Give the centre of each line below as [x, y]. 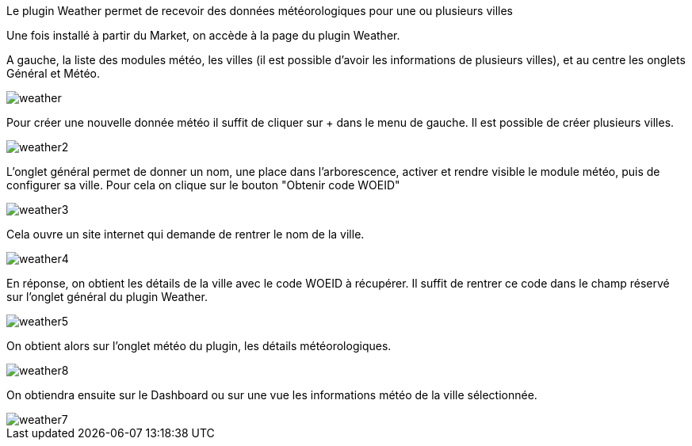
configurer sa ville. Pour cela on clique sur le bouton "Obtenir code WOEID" [203, 185]
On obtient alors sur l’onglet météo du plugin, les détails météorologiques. [199, 346]
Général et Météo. [54, 73]
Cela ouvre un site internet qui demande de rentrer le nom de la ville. [185, 234]
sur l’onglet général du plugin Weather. [107, 297]
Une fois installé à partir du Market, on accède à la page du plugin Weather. [203, 35]
